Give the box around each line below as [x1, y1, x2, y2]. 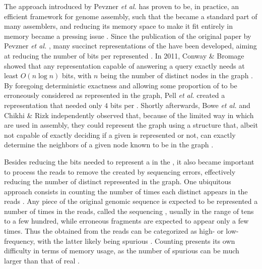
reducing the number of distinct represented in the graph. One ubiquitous [4, 176, 231, 187]
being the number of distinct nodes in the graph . [100, 70, 253, 81]
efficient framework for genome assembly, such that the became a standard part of [4, 11, 257, 21]
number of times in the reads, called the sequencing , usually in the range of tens [4, 205, 254, 216]
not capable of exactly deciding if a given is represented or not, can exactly [4, 129, 236, 140]
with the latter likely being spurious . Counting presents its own [37, 235, 235, 246]
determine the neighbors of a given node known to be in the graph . [4, 139, 214, 150]
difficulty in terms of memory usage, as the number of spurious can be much [4, 245, 239, 256]
